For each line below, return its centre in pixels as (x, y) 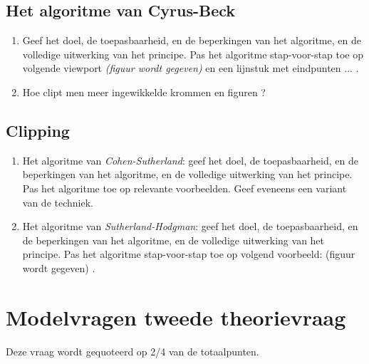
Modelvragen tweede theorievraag (176, 317)
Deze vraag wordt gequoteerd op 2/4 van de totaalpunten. (132, 351)
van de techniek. (58, 202)
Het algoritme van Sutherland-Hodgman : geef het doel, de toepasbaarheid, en (190, 226)
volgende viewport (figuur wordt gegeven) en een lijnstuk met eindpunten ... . (191, 68)
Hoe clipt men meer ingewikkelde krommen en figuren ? (144, 92)
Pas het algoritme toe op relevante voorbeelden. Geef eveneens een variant (184, 188)
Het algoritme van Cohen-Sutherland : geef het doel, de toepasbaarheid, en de (190, 160)
